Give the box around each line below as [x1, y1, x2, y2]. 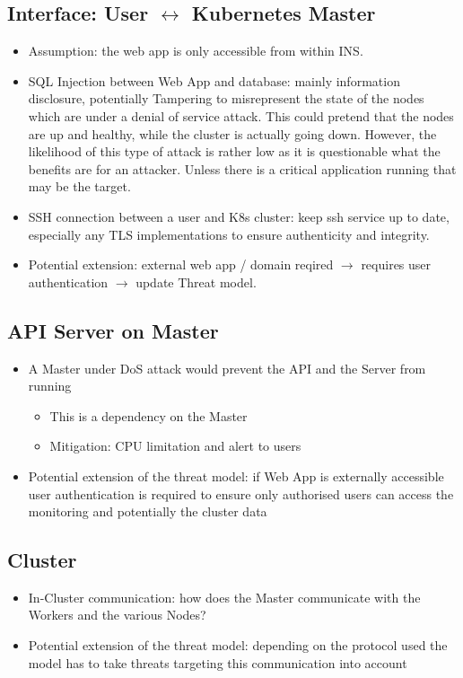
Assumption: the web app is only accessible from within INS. [28, 41, 363, 60]
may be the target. [28, 177, 131, 196]
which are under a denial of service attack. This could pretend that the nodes [28, 106, 454, 125]
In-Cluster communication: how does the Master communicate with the [28, 587, 421, 606]
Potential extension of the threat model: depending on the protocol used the [28, 636, 448, 655]
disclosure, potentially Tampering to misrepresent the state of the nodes [28, 89, 424, 108]
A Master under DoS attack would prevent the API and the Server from [28, 358, 426, 377]
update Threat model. [135, 272, 257, 291]
